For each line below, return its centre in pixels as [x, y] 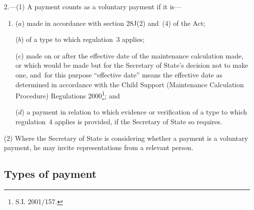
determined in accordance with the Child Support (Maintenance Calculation [130, 84]
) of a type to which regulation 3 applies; [83, 39]
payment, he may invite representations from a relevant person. [99, 147]
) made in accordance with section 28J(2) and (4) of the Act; [114, 23]
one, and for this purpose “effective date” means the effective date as [119, 74]
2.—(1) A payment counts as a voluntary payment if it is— [93, 6]
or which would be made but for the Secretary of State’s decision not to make [132, 65]
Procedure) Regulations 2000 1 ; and [68, 95]
